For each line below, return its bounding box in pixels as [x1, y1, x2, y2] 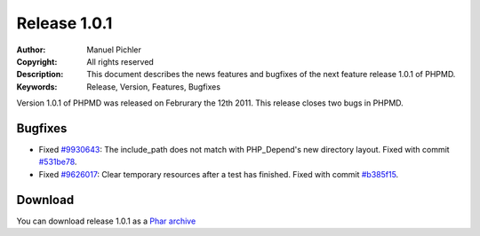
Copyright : [16, 56, 58, 67]
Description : [16, 69, 64, 80]
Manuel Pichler [86, 44, 141, 55]
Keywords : [16, 81, 58, 92]
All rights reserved [86, 56, 155, 67]
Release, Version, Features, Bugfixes [86, 81, 221, 92]
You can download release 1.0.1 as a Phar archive [16, 216, 196, 226]
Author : [16, 44, 46, 55]
